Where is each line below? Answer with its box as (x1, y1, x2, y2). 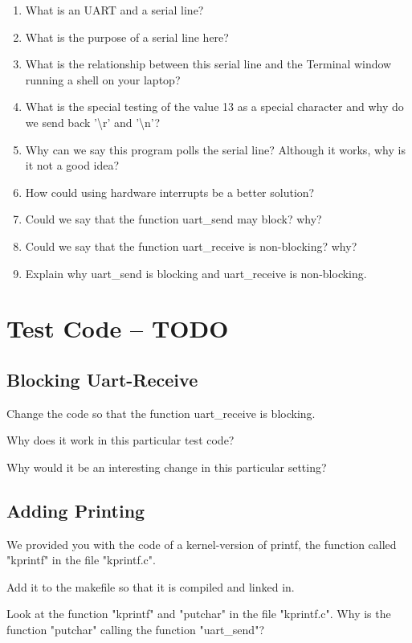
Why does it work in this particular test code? (6, 432, 235, 448)
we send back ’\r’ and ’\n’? (25, 113, 161, 130)
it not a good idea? (25, 157, 120, 174)
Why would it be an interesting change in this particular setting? (6, 458, 327, 475)
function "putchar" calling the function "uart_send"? (6, 621, 264, 638)
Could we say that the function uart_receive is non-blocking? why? (25, 237, 357, 254)
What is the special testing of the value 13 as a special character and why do (25, 98, 404, 115)
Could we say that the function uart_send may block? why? (25, 211, 322, 227)
